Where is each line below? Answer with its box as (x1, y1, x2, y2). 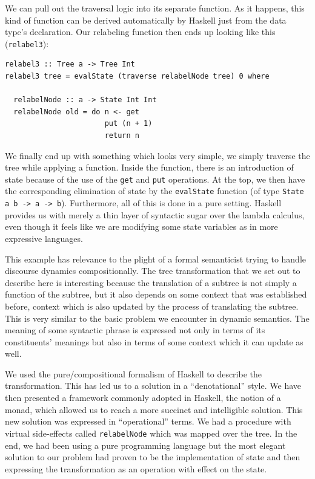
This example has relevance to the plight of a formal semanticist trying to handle (5, 252, 307, 265)
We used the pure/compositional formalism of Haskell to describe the (5, 367, 262, 380)
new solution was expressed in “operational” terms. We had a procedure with (5, 415, 291, 428)
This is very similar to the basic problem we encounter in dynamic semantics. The (5, 311, 310, 324)
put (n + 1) (104, 119, 153, 128)
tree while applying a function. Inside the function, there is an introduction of (5, 161, 294, 174)
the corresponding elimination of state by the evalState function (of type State (5, 184, 304, 197)
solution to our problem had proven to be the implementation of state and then (5, 451, 300, 463)
